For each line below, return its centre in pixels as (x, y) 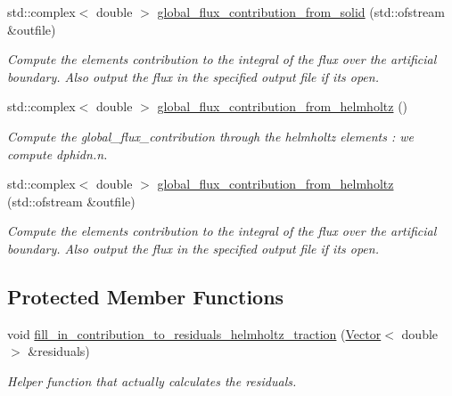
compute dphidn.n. (58, 154)
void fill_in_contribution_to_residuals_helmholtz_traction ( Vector (194, 333)
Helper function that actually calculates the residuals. (152, 380)
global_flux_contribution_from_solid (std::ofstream (301, 12)
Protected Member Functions (146, 296)
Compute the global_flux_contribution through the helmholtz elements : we (210, 136)
